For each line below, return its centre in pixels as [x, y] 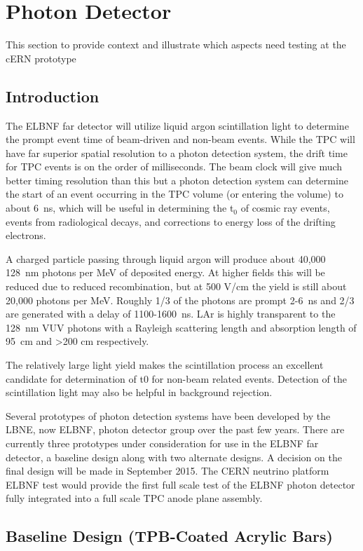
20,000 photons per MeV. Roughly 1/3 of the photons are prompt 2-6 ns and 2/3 [180, 300]
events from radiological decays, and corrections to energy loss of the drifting [171, 221]
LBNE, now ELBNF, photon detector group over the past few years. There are [175, 429]
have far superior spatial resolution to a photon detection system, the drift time [177, 152]
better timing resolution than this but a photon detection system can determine [177, 180]
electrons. [26, 235]
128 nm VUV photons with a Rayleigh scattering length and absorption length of [181, 327]
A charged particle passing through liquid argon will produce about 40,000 [166, 258]
